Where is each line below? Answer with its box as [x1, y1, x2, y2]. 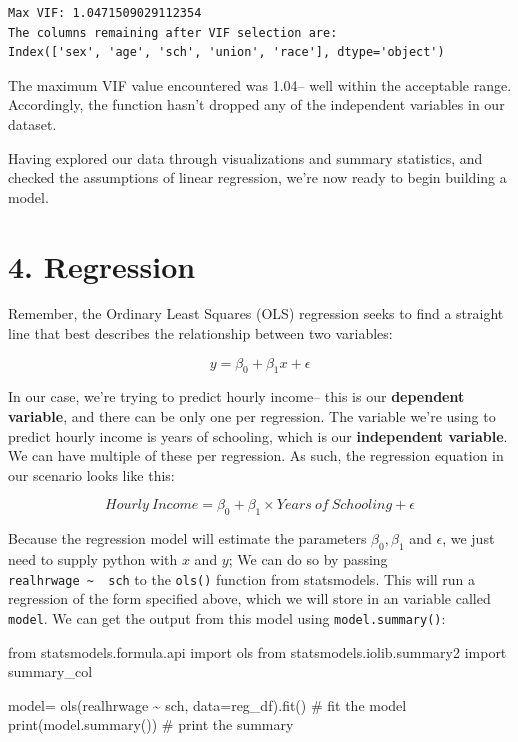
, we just [442, 528, 495, 549]
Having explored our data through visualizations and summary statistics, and [8, 147, 483, 168]
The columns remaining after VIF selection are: [8, 25, 338, 40]
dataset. [8, 113, 57, 134]
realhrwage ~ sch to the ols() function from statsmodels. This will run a [8, 568, 476, 589]
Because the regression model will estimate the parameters [8, 528, 367, 549]
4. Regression [8, 245, 196, 286]
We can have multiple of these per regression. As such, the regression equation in [8, 445, 504, 466]
